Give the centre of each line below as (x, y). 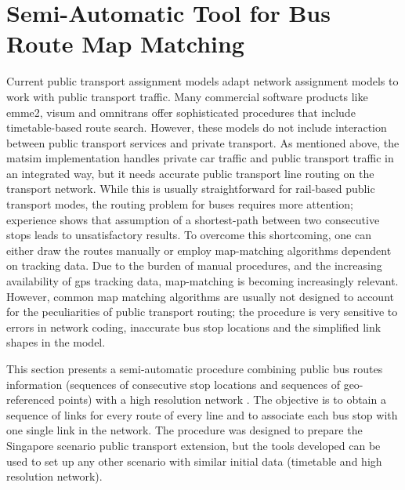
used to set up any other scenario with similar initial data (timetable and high (194, 461)
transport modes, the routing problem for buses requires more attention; (180, 204)
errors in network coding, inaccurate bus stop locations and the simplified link (194, 327)
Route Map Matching (125, 44)
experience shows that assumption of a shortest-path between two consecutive (193, 219)
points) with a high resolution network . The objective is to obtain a (222, 399)
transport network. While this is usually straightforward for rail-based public (191, 189)
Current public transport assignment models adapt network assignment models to (202, 81)
